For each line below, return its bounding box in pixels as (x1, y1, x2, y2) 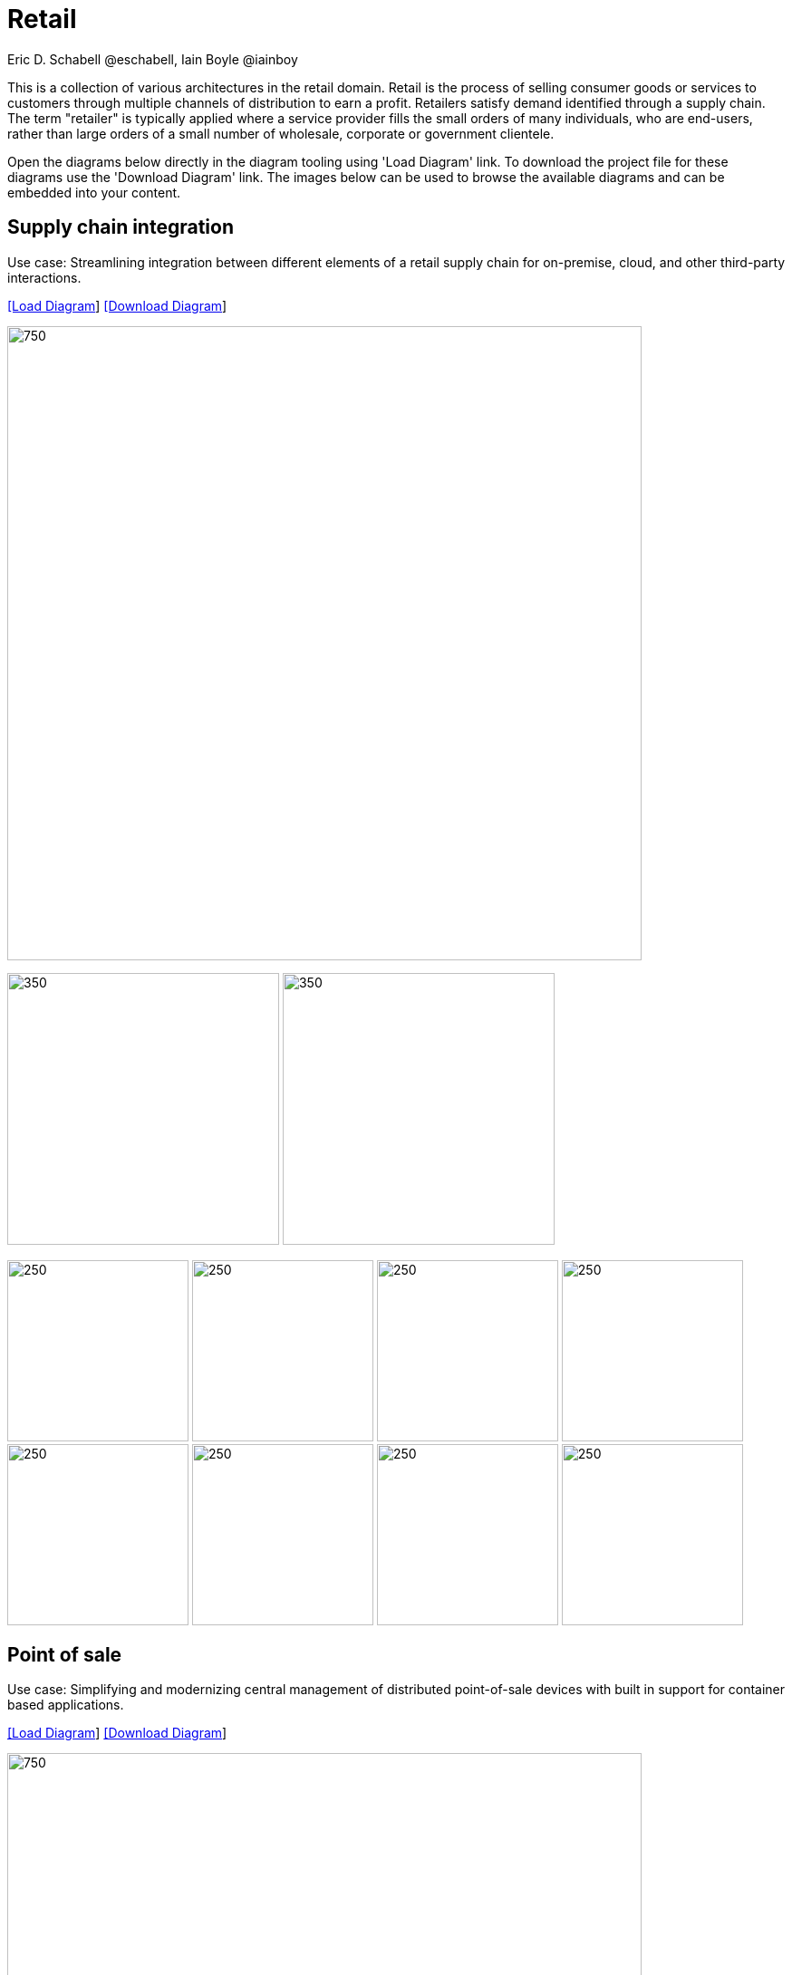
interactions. (7, 269, 82, 285)
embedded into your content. (7, 184, 181, 200)
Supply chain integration (7, 216, 235, 239)
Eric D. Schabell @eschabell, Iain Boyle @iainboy (7, 51, 298, 67)
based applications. (7, 1697, 124, 1713)
